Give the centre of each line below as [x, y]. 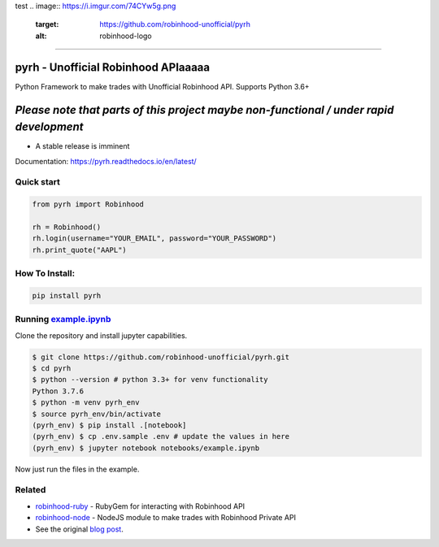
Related [30, 490]
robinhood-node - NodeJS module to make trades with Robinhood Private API [166, 518]
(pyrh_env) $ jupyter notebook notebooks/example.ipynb [146, 448]
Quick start [38, 182]
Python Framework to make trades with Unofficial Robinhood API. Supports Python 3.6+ [162, 86]
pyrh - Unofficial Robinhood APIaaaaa [113, 67]
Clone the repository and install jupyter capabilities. [101, 335]
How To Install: [45, 274]
